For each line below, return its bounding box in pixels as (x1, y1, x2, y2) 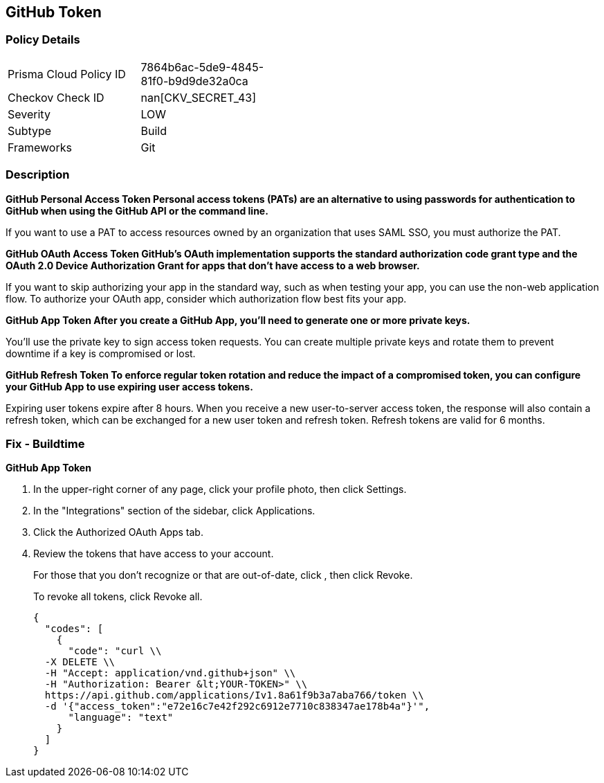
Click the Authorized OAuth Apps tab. (33, 526, 203, 539)
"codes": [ (44, 623, 104, 635)
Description (6, 168, 70, 182)
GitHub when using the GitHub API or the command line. (6, 204, 268, 217)
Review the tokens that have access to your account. (33, 548, 274, 560)
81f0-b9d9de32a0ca (140, 73, 248, 88)
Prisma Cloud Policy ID (8, 66, 126, 81)
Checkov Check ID (8, 90, 104, 105)
